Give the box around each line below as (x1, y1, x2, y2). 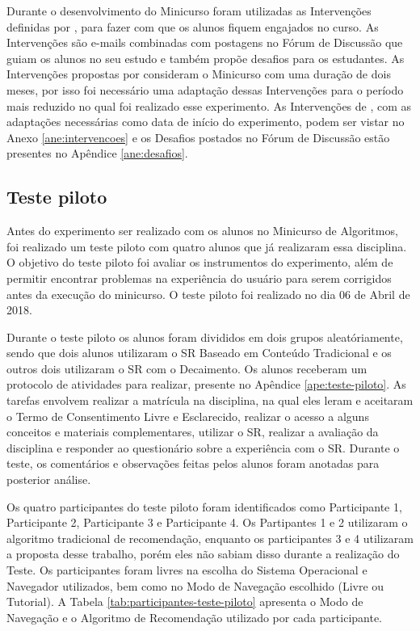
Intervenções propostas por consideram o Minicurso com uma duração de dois (6, 65, 391, 82)
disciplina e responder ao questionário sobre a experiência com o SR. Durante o (6, 439, 400, 456)
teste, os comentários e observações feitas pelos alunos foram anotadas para (6, 455, 380, 472)
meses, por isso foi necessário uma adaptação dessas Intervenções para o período (6, 81, 404, 98)
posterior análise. (6, 471, 91, 488)
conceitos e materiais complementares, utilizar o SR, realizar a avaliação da (6, 423, 379, 440)
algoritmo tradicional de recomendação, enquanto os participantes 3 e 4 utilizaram (6, 529, 414, 546)
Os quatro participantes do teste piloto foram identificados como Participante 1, (6, 498, 402, 515)
